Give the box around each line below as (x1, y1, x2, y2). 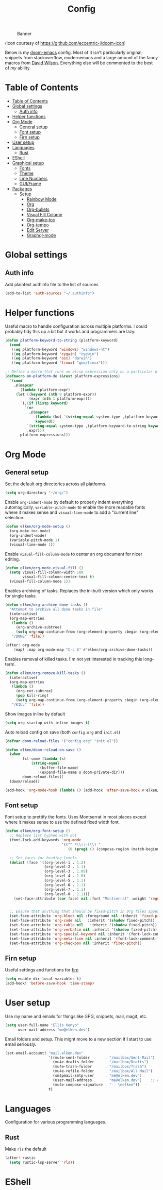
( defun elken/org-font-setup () (5, 829, 70, 833)
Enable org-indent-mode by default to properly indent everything (5, 499, 133, 505)
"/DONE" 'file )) (11, 634, 45, 639)
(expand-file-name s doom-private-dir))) (39, 770, 125, 775)
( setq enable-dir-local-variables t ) (5, 976, 81, 982)
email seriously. (5, 1041, 36, 1047)
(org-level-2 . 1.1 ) (44, 865, 86, 869)
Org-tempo (26, 222, 49, 228)
